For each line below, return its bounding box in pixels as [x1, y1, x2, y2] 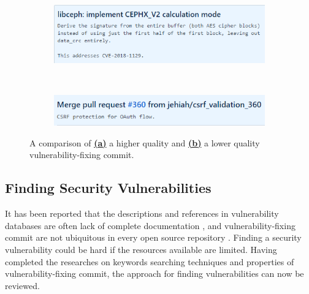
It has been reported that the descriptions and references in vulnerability [5, 207, 279, 220]
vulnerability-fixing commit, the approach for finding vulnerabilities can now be [5, 267, 304, 280]
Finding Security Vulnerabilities [5, 178, 212, 197]
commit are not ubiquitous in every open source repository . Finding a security [5, 231, 302, 244]
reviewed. [5, 279, 40, 292]
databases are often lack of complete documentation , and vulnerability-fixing [5, 219, 296, 232]
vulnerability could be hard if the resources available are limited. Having [5, 243, 277, 255]
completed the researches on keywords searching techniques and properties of [5, 255, 294, 268]
